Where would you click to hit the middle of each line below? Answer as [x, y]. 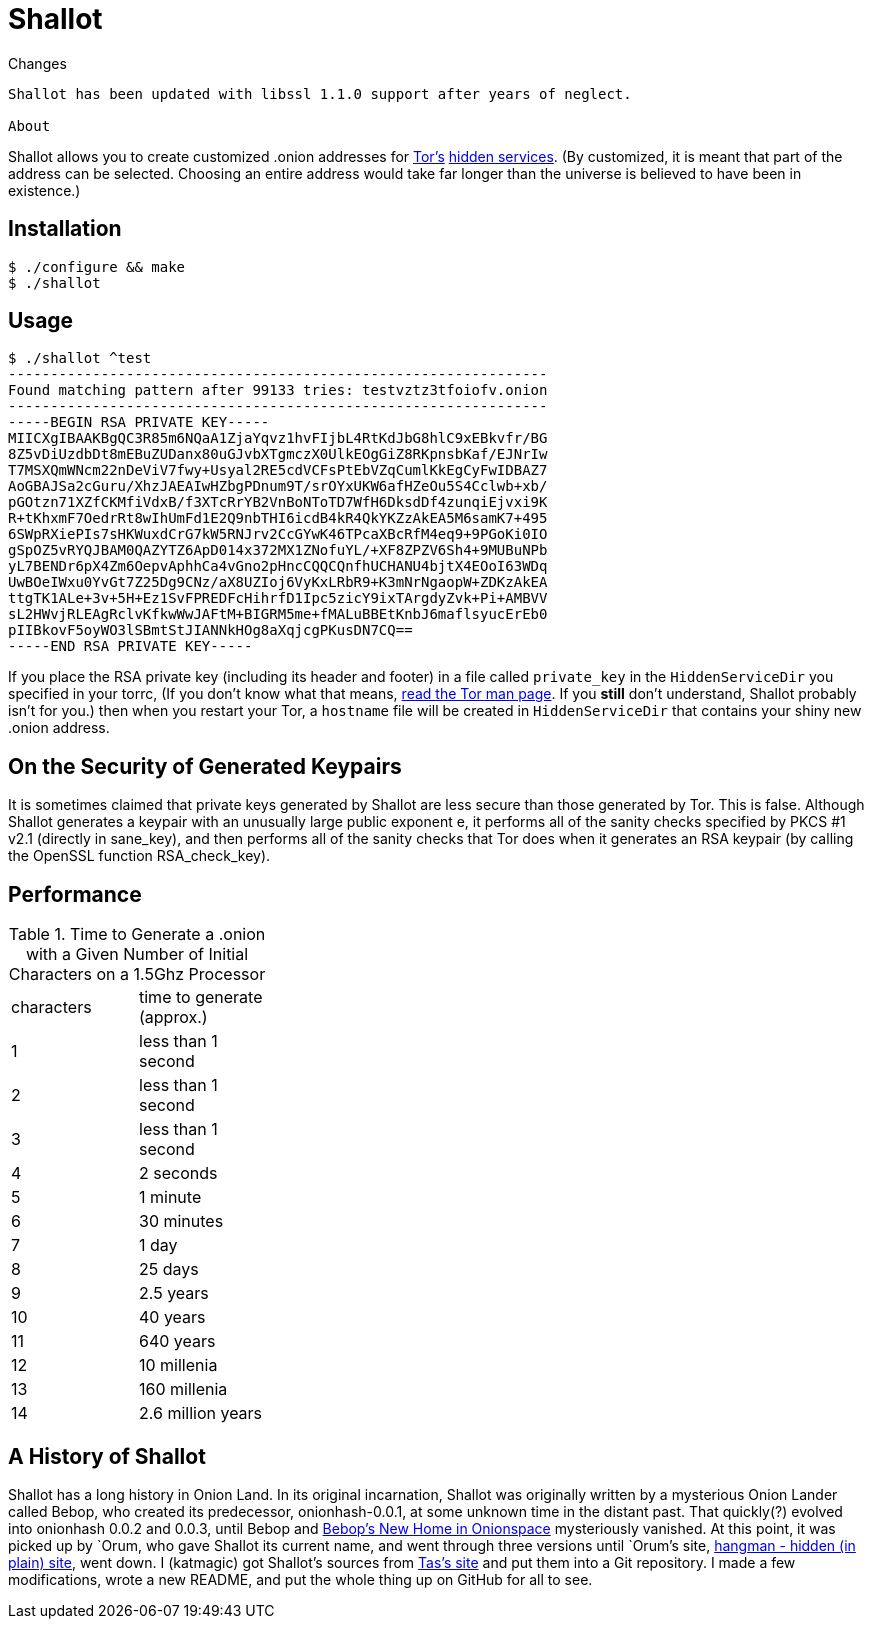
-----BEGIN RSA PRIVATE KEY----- [139, 422]
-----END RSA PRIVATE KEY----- [130, 646]
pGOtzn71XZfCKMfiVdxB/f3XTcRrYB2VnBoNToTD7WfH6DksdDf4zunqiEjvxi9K [278, 502]
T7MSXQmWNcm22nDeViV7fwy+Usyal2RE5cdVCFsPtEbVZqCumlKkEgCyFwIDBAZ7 [278, 470]
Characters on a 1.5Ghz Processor [137, 974]
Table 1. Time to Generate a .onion [137, 934]
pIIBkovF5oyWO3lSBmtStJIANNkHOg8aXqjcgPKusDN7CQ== [210, 630]
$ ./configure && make [97, 266]
